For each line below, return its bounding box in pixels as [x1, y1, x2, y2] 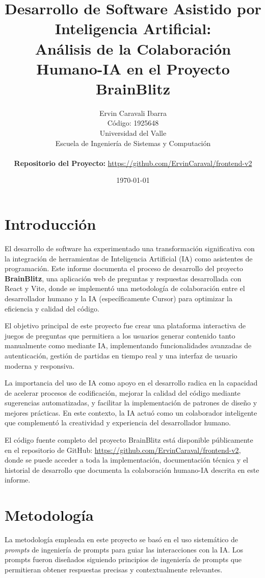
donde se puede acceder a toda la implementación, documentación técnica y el [5, 454, 249, 465]
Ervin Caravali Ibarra [99, 107, 167, 118]
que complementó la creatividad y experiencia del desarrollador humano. [5, 417, 231, 428]
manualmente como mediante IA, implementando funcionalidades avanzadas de [5, 340, 252, 351]
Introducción [5, 213, 96, 234]
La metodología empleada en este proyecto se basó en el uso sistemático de [5, 534, 238, 545]
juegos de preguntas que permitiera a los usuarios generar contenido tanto [5, 330, 235, 341]
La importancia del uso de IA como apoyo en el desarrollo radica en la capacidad [5, 377, 258, 388]
